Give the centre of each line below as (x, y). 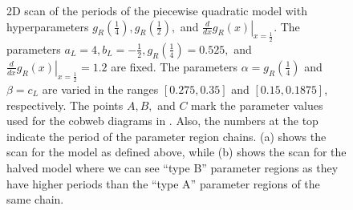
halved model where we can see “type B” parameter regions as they (172, 167)
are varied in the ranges (100, 89)
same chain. (35, 199)
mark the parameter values (257, 105)
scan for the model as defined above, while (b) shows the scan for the (176, 152)
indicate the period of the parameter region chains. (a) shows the (166, 136)
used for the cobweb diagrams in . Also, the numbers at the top (162, 121)
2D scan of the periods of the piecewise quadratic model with (157, 10)
